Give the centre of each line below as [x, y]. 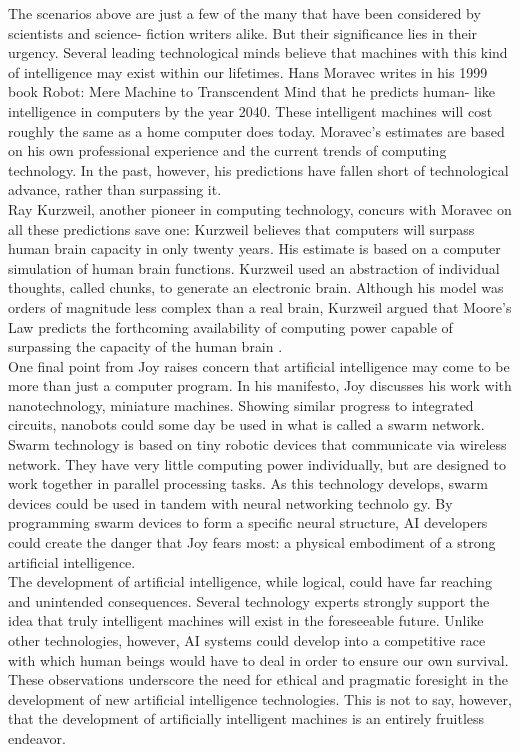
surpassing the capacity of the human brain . [145, 346]
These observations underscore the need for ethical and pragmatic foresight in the [258, 679]
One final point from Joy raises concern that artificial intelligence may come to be [259, 365]
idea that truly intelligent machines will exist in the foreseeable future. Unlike [246, 620]
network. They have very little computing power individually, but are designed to [257, 463]
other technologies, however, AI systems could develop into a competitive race [247, 640]
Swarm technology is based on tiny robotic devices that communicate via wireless [257, 444]
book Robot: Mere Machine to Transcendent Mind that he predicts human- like [251, 91]
